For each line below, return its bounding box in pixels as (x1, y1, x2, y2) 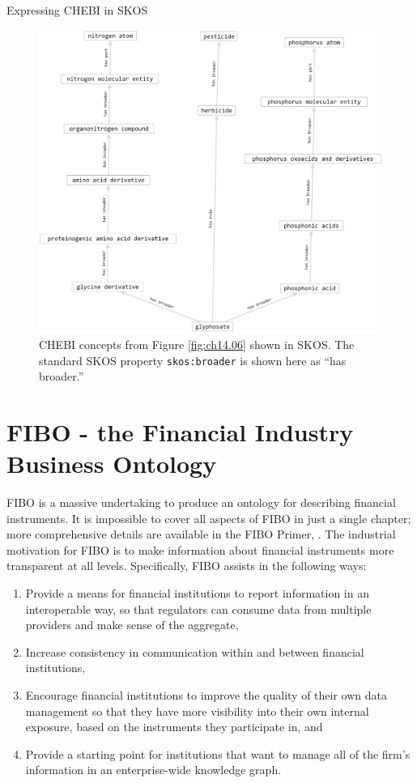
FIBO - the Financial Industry (6, 415, 354, 448)
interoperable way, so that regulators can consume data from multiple (25, 600, 372, 617)
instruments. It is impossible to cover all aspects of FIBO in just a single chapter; (6, 509, 411, 526)
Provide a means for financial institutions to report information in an (25, 585, 369, 602)
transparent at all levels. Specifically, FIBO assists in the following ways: (6, 557, 367, 574)
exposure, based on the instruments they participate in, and (25, 718, 323, 735)
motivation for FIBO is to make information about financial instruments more (6, 541, 394, 558)
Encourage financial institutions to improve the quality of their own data (25, 687, 387, 703)
